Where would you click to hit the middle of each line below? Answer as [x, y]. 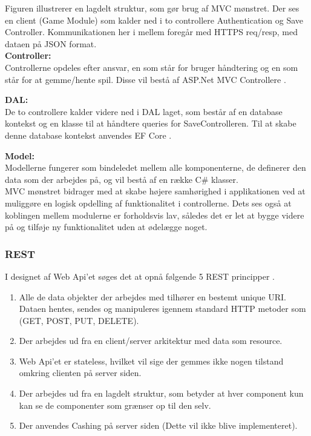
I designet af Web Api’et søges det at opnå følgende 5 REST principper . [140, 276]
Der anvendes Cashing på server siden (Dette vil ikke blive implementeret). [158, 425]
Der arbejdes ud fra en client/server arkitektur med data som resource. [151, 341]
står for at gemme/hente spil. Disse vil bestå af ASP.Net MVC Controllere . [146, 79]
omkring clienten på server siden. [80, 373]
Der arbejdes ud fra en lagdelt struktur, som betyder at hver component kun [161, 393]
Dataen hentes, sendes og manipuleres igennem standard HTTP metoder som [162, 309]
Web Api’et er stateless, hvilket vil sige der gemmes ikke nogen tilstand [151, 361]
